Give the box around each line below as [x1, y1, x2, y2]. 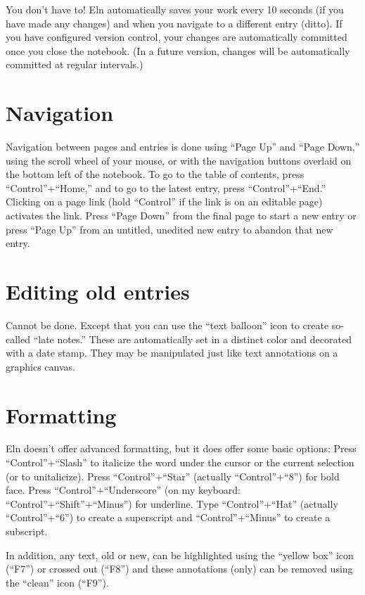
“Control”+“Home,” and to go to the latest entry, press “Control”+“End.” [6, 180, 326, 195]
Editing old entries [6, 277, 190, 306]
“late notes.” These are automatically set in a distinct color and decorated [33, 331, 352, 346]
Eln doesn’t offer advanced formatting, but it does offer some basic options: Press [6, 441, 357, 456]
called [6, 331, 30, 346]
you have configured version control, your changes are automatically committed [6, 30, 347, 44]
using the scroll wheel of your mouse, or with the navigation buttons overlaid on [6, 153, 352, 167]
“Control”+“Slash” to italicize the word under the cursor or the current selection [6, 455, 354, 470]
